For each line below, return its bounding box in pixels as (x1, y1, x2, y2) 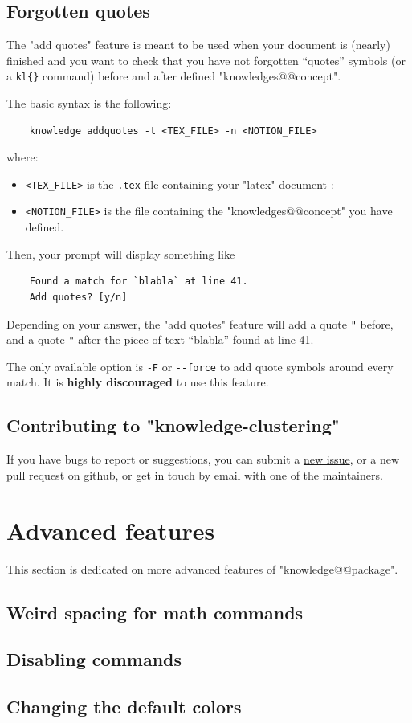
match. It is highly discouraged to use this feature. (6, 374, 269, 390)
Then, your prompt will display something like (6, 245, 235, 262)
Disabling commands (6, 647, 182, 672)
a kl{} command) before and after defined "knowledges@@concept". (6, 67, 341, 84)
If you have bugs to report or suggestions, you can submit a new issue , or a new (6, 451, 400, 468)
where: (6, 149, 39, 165)
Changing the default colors (6, 694, 242, 719)
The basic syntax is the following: (6, 95, 172, 112)
